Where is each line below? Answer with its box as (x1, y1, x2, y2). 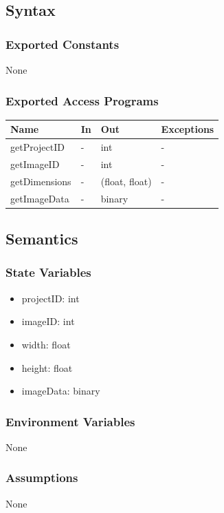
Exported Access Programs (5, 92, 159, 109)
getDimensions (10, 174, 71, 188)
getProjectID (10, 140, 65, 154)
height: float (21, 360, 73, 375)
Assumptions (5, 469, 78, 486)
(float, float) (100, 174, 152, 188)
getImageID (10, 157, 60, 171)
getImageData (10, 191, 69, 205)
